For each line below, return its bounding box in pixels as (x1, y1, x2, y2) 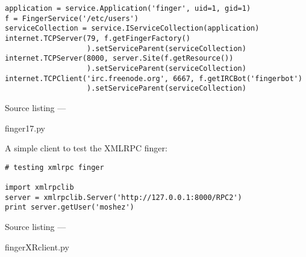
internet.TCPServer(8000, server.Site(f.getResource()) (5, 54, 234, 63)
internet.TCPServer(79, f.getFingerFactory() (5, 34, 190, 43)
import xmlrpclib (5, 183, 74, 192)
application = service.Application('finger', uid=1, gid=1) (5, 4, 251, 13)
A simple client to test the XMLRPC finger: (5, 142, 167, 154)
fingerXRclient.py (5, 240, 69, 253)
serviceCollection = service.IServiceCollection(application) (5, 24, 260, 33)
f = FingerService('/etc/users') (5, 14, 139, 23)
